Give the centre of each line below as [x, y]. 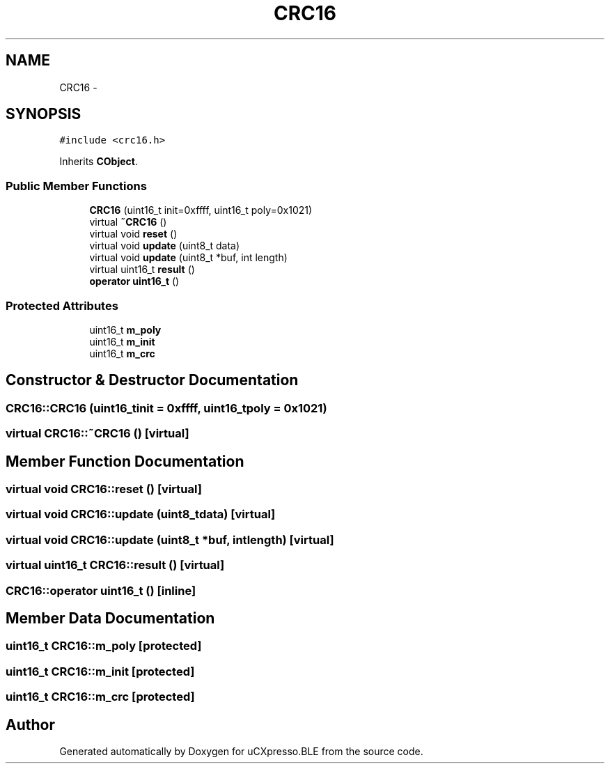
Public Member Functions [76, 186]
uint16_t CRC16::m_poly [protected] [104, 646]
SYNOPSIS [44, 114]
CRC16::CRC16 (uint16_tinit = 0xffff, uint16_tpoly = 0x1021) [166, 408]
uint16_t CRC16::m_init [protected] [100, 671]
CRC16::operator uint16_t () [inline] [101, 590]
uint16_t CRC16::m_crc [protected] [100, 697]
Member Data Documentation [110, 618]
